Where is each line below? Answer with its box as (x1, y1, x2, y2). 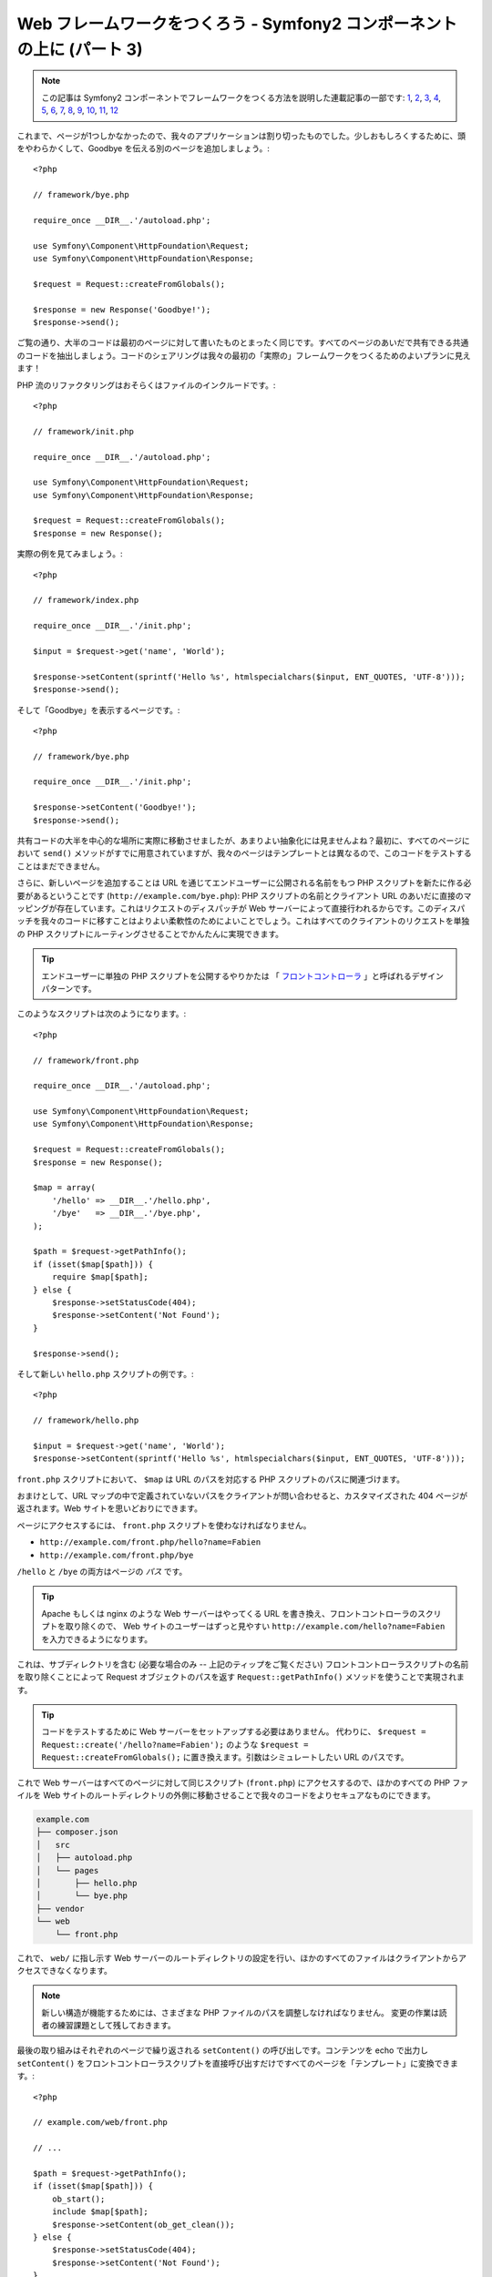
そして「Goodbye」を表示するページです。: (16, 704, 180, 715)
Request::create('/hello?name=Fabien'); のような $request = (41, 1739, 309, 1750)
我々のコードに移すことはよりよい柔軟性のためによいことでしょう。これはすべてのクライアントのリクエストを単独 (40, 915, 470, 926)
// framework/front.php (33, 1055, 139, 1066)
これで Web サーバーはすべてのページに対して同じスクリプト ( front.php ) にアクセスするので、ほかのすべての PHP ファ (16, 1777, 469, 1788)
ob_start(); (51, 2193, 106, 2204)
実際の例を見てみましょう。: (16, 548, 123, 559)
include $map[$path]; (51, 2207, 149, 2217)
